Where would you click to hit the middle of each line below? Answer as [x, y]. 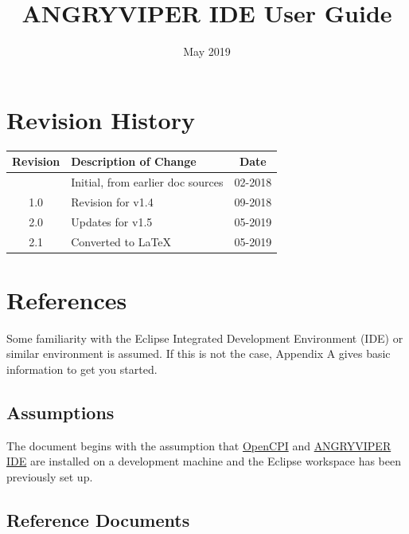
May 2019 [207, 51]
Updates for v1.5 [112, 221]
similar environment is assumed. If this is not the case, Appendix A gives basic [199, 353]
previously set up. [50, 476]
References [67, 299]
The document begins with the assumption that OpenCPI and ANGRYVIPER [199, 445]
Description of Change [134, 161]
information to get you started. [82, 369]
